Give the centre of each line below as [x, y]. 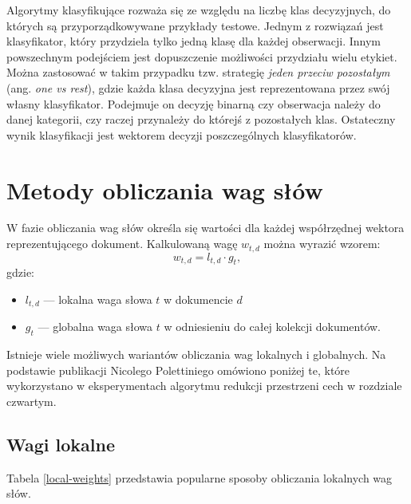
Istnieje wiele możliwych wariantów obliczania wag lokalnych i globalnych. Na [196, 354]
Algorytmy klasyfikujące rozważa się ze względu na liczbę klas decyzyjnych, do [199, 10]
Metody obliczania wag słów [165, 189]
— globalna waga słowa [95, 327]
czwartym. [32, 401]
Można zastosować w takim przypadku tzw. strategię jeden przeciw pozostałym [198, 72]
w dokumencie [198, 299]
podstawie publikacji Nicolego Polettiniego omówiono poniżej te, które [178, 370]
